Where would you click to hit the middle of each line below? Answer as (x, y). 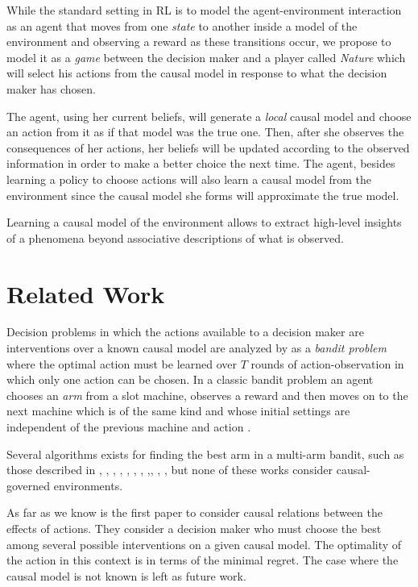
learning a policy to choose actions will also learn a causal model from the (189, 179)
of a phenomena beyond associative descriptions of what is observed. (175, 237)
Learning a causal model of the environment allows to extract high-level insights (204, 222)
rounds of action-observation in (327, 363)
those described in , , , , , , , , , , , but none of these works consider (170, 470)
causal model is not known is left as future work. (126, 575)
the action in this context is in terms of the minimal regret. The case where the (203, 560)
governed (29, 485)
